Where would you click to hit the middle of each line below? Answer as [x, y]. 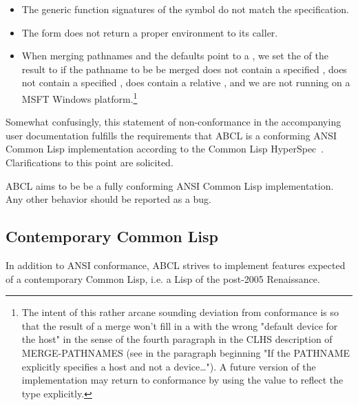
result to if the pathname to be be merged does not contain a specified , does [184, 69]
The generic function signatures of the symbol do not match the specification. [186, 9]
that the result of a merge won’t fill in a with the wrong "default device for [180, 325]
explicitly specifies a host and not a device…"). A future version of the [169, 366]
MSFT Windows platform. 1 [80, 97]
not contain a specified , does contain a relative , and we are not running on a [186, 82]
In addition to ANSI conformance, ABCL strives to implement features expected [176, 265]
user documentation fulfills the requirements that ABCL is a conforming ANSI [171, 135]
